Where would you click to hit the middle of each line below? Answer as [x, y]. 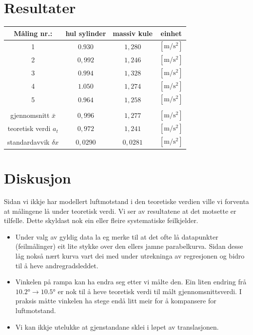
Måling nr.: [33, 33]
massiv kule [133, 33]
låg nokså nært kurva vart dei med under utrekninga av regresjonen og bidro [130, 256]
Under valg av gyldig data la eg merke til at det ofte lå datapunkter [117, 236]
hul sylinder [86, 33]
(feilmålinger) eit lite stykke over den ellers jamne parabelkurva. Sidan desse [129, 246]
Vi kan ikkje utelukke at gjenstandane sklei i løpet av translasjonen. [117, 326]
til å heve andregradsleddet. [57, 265]
